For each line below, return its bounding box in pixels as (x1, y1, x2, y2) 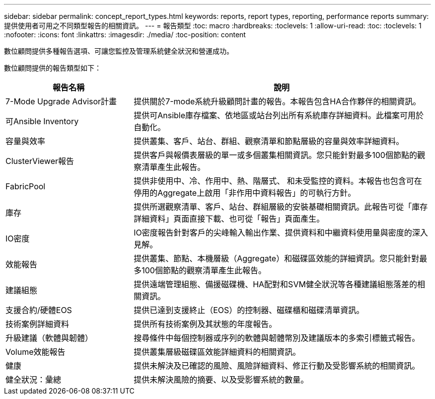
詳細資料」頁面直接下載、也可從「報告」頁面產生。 (134, 214, 325, 224)
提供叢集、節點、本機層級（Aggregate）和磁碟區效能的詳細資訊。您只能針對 (134, 253, 420, 263)
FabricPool (5, 181, 46, 191)
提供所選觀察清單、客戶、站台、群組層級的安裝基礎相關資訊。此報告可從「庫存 (134, 202, 428, 212)
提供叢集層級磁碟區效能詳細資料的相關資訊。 (134, 347, 301, 357)
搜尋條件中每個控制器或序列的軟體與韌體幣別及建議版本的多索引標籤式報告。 (134, 333, 420, 343)
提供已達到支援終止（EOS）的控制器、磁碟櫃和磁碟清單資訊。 (134, 305, 364, 315)
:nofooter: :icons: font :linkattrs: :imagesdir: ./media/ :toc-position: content (4, 30, 246, 39)
